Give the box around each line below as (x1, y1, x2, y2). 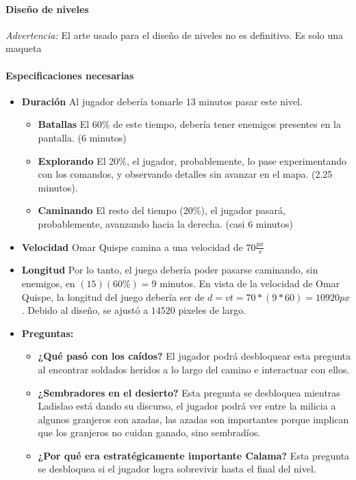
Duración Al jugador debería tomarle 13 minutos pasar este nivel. (21, 94, 303, 108)
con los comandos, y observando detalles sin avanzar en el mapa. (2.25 (38, 167, 333, 181)
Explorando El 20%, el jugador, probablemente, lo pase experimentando (38, 153, 347, 168)
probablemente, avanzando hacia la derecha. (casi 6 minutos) (38, 216, 293, 230)
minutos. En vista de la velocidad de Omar (160, 276, 340, 290)
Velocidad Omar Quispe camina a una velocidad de (21, 239, 243, 254)
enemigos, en (21, 276, 75, 290)
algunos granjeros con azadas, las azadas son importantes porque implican (38, 412, 349, 426)
